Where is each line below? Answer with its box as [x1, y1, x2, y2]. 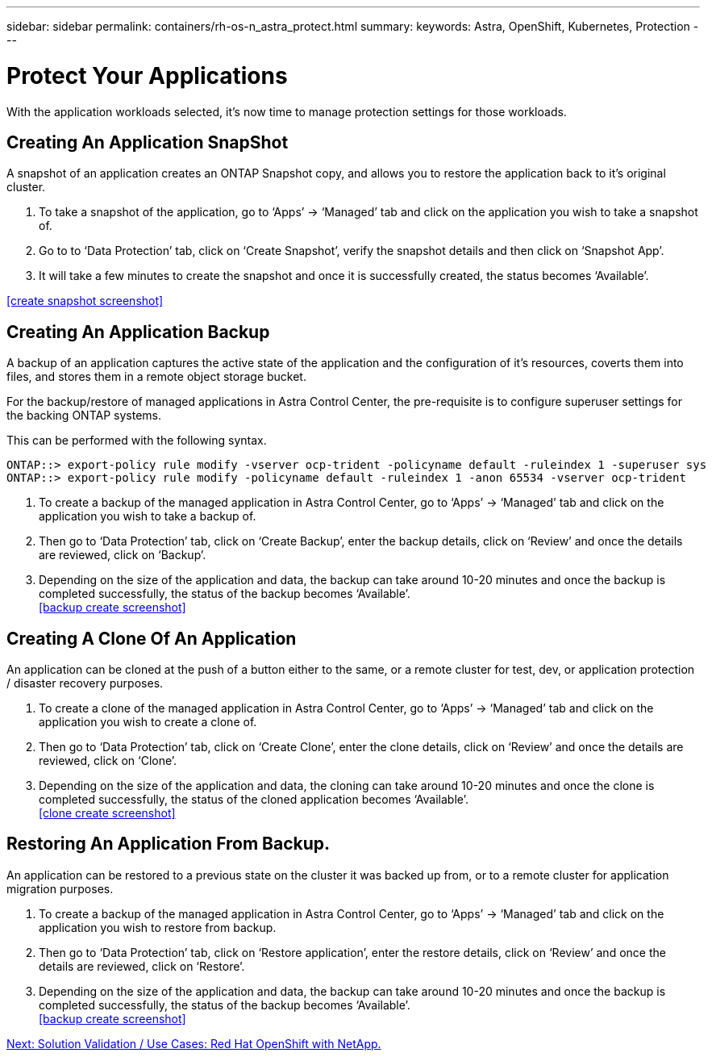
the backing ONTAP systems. [6, 408, 161, 423]
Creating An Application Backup [6, 321, 270, 342]
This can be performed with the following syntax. [6, 433, 267, 448]
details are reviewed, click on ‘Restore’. [39, 959, 245, 973]
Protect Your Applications [6, 61, 288, 90]
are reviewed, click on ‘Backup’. [39, 548, 206, 562]
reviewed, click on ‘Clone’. [39, 754, 177, 768]
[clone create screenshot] [39, 806, 176, 821]
